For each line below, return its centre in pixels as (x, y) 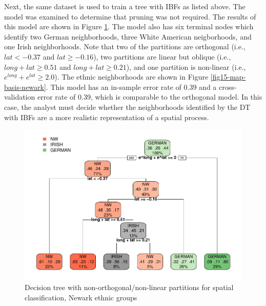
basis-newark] (25, 87)
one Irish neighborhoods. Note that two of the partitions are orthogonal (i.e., (125, 46)
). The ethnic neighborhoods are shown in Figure (131, 77)
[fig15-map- (228, 77)
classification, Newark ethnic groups (81, 297)
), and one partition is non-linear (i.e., (186, 66)
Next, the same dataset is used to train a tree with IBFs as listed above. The (125, 6)
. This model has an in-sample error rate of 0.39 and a (131, 87)
